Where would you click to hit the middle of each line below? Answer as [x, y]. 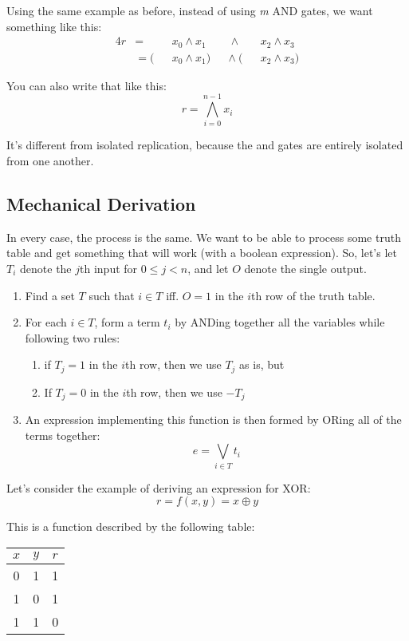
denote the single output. [305, 268]
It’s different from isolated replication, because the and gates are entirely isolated [205, 145]
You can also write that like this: [87, 85]
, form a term [127, 322]
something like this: [54, 26]
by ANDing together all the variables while [280, 322]
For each [46, 322]
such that [112, 295]
